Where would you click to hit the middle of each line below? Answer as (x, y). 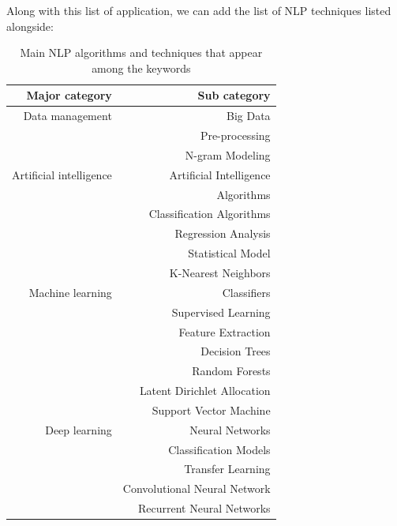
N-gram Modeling (228, 154)
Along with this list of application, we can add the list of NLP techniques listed (199, 10)
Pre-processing (235, 135)
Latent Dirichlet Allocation (205, 391)
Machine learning (70, 292)
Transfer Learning (227, 469)
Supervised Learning (221, 312)
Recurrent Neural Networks (204, 508)
